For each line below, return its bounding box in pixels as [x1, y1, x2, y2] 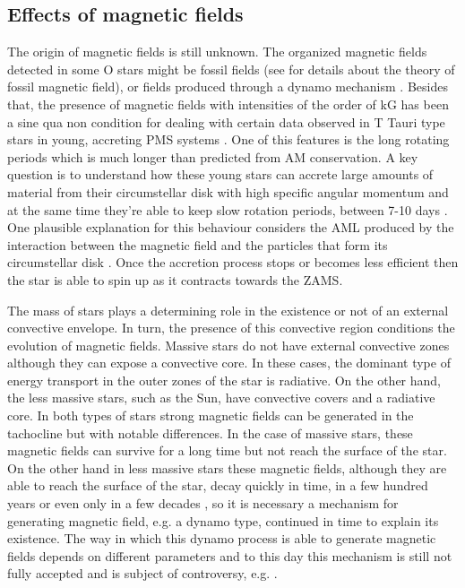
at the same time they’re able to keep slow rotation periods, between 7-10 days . [7, 200, 448, 219]
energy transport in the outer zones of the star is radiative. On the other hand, [7, 370, 441, 389]
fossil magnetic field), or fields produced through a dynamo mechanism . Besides [7, 77, 448, 96]
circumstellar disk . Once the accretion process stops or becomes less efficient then [7, 253, 459, 272]
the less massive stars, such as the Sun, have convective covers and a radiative [7, 388, 435, 407]
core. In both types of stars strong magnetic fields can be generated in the [7, 406, 414, 425]
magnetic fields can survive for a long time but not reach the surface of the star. [7, 441, 447, 460]
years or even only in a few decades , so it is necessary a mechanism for [7, 494, 399, 513]
